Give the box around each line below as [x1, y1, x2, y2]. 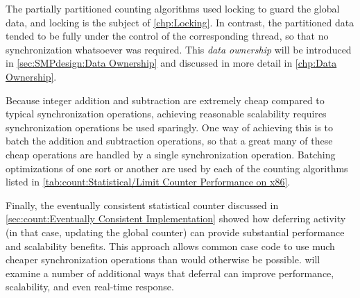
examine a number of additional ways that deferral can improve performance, [6, 265, 334, 280]
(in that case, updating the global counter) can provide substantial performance [6, 224, 345, 239]
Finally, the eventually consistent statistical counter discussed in [6, 197, 279, 212]
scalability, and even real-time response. [6, 279, 174, 294]
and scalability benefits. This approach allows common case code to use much [6, 238, 335, 253]
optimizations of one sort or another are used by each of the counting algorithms [6, 160, 348, 175]
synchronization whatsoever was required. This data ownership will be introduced [6, 42, 352, 56]
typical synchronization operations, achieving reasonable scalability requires [6, 106, 327, 121]
